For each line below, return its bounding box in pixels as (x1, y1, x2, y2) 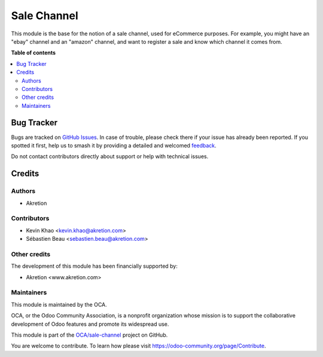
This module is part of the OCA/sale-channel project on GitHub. (11, 331, 168, 338)
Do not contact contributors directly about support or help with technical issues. (11, 153, 209, 160)
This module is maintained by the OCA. (11, 301, 107, 308)
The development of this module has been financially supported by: (11, 262, 178, 270)
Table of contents (11, 49, 56, 56)
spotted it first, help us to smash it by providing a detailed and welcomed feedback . (11, 141, 217, 149)
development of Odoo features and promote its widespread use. (11, 320, 169, 328)
